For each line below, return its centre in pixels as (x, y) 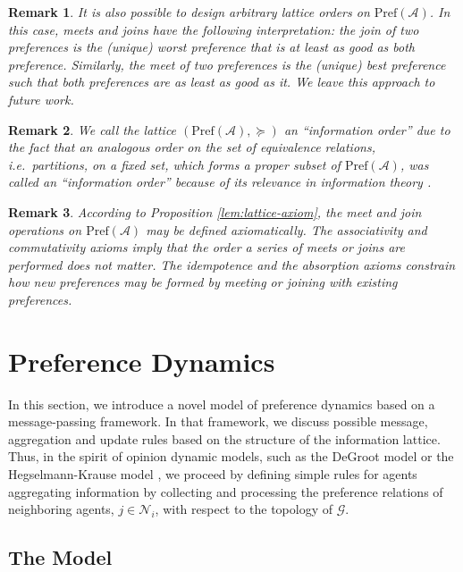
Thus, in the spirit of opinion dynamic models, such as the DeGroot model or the (231, 456)
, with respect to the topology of (244, 509)
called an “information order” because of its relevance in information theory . (220, 182)
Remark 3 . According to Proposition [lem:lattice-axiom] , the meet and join (215, 211)
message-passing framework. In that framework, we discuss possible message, (218, 421)
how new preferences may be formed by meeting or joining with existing (203, 282)
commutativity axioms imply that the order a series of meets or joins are (206, 247)
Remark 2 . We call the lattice (93, 129)
